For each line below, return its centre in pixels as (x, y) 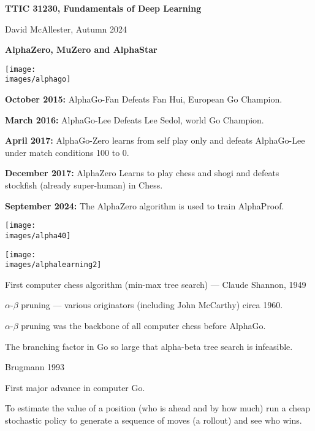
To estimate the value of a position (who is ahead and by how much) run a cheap (158, 408)
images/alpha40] (38, 235)
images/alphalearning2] (53, 265)
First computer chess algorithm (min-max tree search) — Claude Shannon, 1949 (156, 284)
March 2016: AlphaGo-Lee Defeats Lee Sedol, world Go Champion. (135, 119)
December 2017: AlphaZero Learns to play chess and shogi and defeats (142, 173)
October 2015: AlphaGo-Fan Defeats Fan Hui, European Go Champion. (144, 99)
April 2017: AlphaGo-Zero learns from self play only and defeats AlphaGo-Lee (155, 140)
